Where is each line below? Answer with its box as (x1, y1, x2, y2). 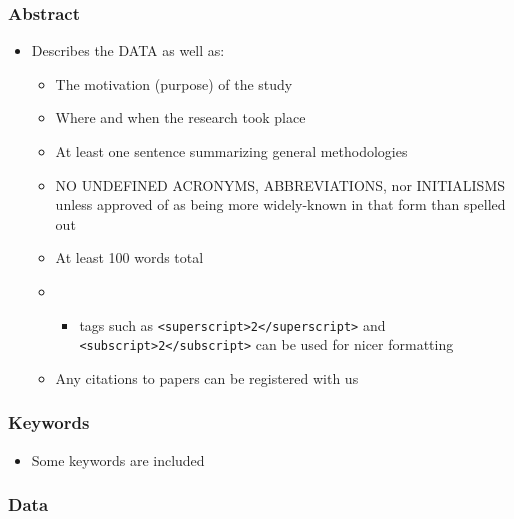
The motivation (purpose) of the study (55, 73, 293, 94)
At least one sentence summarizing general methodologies (55, 141, 408, 161)
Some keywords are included (31, 449, 205, 470)
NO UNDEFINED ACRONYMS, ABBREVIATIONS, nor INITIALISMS (55, 174, 506, 195)
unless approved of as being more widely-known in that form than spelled (55, 194, 506, 215)
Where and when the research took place (55, 107, 306, 128)
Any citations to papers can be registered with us (55, 367, 359, 388)
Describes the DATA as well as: (31, 40, 225, 61)
